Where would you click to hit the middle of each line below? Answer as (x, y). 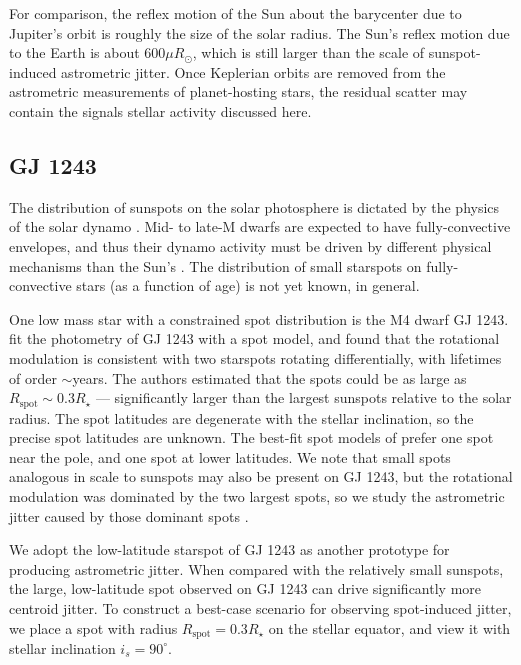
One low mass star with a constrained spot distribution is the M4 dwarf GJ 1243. (259, 318)
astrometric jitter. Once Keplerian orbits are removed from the (253, 71)
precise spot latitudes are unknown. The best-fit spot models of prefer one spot (251, 437)
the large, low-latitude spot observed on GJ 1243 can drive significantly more (245, 588)
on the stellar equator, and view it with (389, 627)
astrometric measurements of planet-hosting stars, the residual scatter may (238, 91)
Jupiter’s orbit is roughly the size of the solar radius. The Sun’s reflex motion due (259, 32)
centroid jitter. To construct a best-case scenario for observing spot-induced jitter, (260, 607)
